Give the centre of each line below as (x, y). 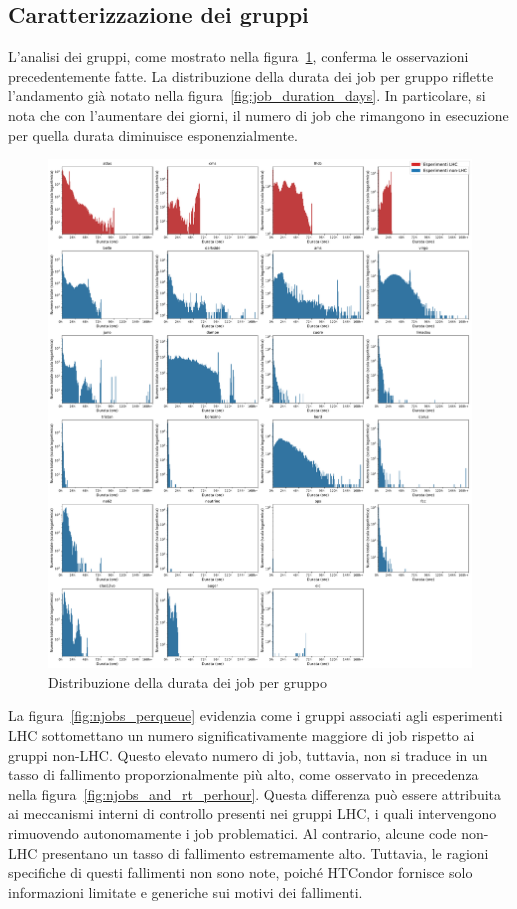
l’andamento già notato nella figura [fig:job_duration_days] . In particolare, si (247, 95)
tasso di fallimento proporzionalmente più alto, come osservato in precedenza (243, 774)
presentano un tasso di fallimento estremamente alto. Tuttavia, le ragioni (265, 852)
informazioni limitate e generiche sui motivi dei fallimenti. (185, 891)
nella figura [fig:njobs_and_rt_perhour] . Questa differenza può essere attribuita (255, 793)
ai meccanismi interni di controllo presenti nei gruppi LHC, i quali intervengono (252, 813)
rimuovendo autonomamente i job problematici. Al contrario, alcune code (232, 832)
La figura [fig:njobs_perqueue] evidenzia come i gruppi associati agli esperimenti (255, 715)
